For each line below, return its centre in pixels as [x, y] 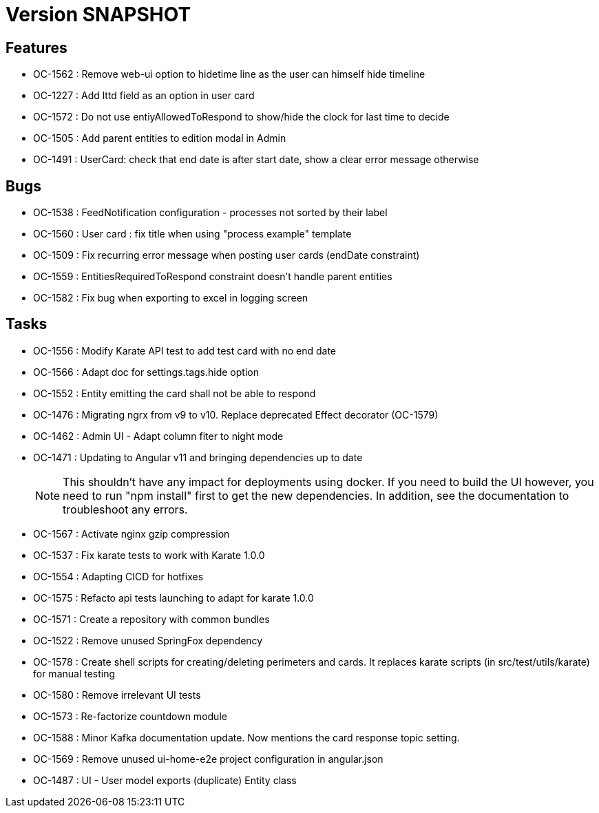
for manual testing [74, 673]
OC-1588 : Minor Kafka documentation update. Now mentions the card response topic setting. [246, 737]
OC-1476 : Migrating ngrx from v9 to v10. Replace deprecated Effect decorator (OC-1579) [236, 414]
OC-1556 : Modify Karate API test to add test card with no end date [185, 350]
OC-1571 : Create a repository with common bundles [151, 619]
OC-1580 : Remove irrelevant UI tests [117, 695]
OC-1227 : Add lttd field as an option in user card [144, 96]
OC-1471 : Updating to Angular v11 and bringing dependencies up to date [198, 457]
